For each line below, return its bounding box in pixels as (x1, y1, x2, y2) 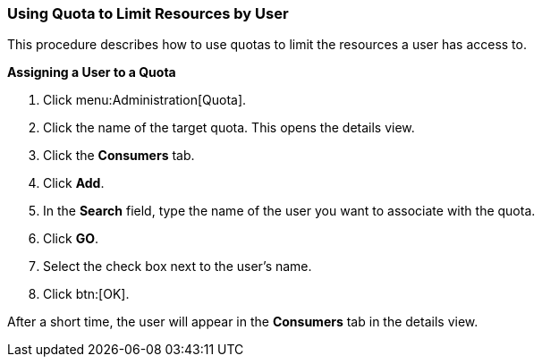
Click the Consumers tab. (43, 148, 195, 164)
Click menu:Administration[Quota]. (43, 92, 247, 108)
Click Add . (43, 175, 105, 191)
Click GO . (43, 231, 98, 247)
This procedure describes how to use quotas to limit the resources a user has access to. (7, 37, 527, 53)
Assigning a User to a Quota (7, 64, 176, 80)
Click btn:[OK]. (43, 286, 130, 302)
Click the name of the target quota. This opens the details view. (43, 120, 415, 136)
